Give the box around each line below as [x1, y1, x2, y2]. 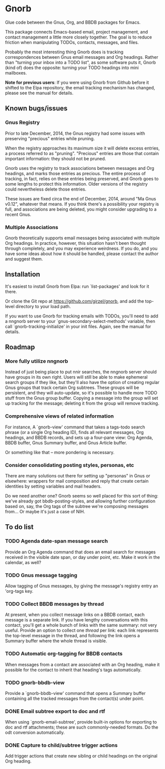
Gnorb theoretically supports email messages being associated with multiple [5, 235, 160, 241]
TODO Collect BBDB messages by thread [5, 600, 104, 607]
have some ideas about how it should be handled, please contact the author [5, 250, 159, 257]
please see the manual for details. [5, 90, 74, 96]
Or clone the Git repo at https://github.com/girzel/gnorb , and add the [5, 298, 144, 304]
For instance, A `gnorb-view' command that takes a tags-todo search [5, 424, 145, 430]
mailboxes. [5, 70, 27, 76]
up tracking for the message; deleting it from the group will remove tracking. [5, 400, 160, 406]
